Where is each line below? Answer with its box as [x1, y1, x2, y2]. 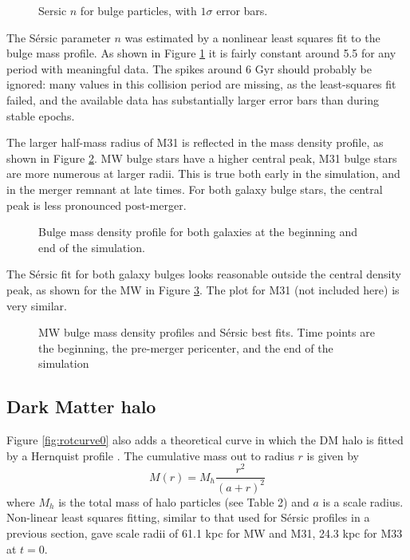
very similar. [6, 297, 67, 314]
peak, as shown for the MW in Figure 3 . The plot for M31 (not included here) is [6, 281, 400, 298]
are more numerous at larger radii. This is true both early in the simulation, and [6, 165, 400, 182]
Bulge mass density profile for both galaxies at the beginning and [38, 223, 357, 240]
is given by [306, 447, 359, 463]
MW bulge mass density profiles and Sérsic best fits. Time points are [38, 324, 375, 341]
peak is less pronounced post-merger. [6, 196, 187, 213]
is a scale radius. [322, 493, 404, 510]
